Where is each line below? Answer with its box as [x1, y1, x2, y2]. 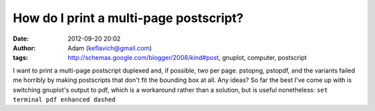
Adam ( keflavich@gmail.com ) [67, 43, 152, 52]
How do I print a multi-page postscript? [12, 10, 244, 26]
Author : [12, 43, 36, 52]
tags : [12, 54, 28, 62]
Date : [12, 34, 29, 43]
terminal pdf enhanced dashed [12, 95, 116, 103]
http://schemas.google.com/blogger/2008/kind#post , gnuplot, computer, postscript [67, 54, 307, 62]
